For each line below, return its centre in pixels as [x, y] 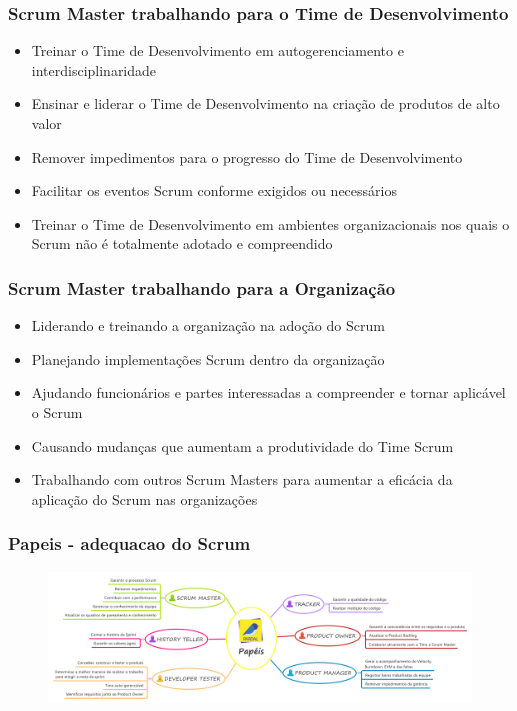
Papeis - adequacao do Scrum [129, 543]
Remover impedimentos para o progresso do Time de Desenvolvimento [247, 156]
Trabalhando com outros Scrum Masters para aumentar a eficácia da [242, 479]
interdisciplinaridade [94, 69]
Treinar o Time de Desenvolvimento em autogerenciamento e [217, 50]
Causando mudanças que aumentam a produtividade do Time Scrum [242, 445]
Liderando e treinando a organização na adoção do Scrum [208, 325]
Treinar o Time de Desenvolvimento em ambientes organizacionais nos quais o [270, 223]
